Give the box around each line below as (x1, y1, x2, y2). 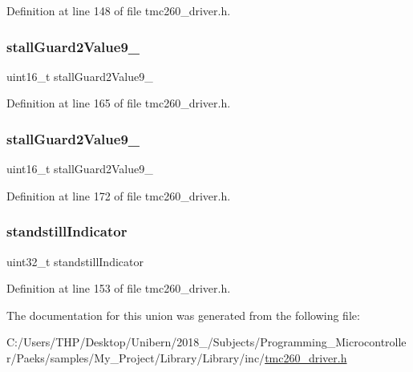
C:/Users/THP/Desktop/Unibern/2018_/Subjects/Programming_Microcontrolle (6, 334, 407, 350)
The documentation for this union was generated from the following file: (6, 306, 360, 323)
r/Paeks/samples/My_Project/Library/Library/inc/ (6, 350, 265, 366)
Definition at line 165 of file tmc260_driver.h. (6, 95, 231, 111)
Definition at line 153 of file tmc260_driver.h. (6, 280, 231, 297)
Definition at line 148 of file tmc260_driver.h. (6, 2, 231, 18)
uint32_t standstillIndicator (6, 253, 144, 269)
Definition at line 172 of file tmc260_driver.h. (6, 187, 231, 204)
